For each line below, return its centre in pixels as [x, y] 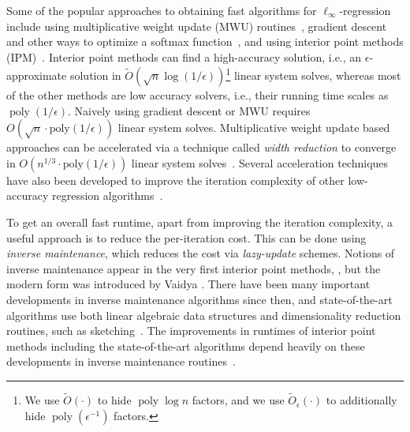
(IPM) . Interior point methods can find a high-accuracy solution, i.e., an [184, 56]
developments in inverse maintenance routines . [121, 361]
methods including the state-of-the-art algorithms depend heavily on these [186, 346]
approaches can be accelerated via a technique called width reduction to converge [201, 147]
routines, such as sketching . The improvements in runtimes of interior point [191, 331]
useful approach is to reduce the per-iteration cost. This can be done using [186, 237]
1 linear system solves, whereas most [313, 74]
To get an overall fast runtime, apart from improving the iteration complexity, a [199, 222]
